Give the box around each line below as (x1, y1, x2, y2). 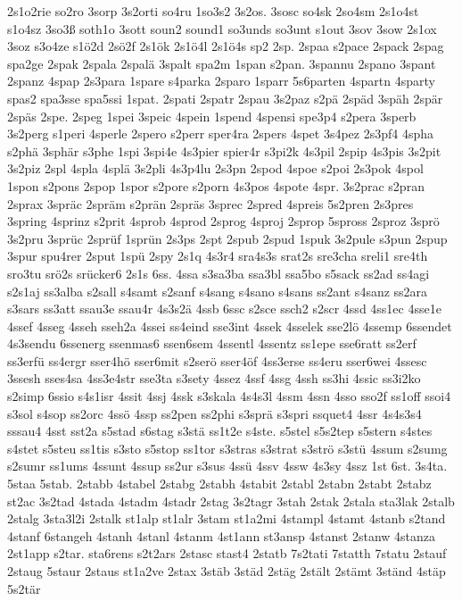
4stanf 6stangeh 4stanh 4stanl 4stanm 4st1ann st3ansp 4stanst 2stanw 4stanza (7, 526, 436, 545)
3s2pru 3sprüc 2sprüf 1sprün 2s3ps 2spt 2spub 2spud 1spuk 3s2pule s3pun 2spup (7, 229, 448, 247)
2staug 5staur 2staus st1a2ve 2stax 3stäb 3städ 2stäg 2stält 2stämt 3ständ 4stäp (7, 562, 446, 580)
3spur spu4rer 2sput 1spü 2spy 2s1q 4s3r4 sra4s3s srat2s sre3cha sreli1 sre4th (7, 246, 428, 265)
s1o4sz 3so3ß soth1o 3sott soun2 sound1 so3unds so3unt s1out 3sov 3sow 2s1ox (7, 19, 437, 38)
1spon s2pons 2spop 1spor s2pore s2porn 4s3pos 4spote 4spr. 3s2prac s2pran (7, 176, 425, 195)
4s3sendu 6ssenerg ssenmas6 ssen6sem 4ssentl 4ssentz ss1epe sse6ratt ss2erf (7, 334, 417, 353)
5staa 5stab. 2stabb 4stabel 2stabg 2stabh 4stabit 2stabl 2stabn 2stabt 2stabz (7, 474, 432, 493)
